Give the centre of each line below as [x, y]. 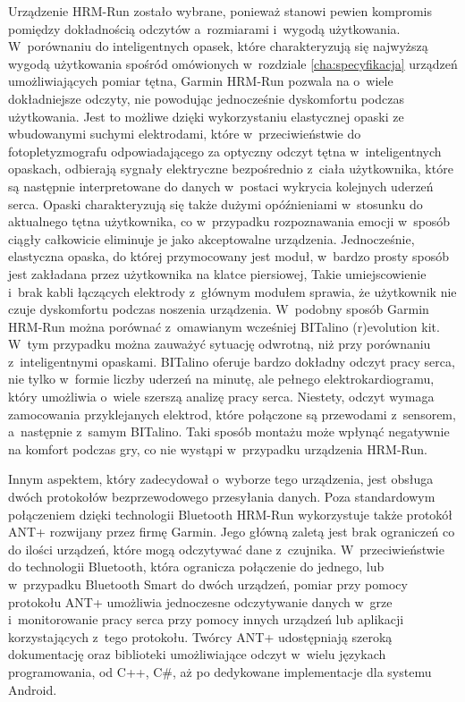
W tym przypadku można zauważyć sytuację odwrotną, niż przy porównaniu [220, 344]
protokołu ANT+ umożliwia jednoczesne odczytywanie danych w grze [200, 601]
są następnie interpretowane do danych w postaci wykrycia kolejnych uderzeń [221, 186]
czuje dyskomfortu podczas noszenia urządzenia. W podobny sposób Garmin [219, 309]
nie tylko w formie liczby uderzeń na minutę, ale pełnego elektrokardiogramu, [221, 379]
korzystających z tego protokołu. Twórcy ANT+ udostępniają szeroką [200, 636]
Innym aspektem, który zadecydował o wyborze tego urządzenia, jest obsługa [221, 479]
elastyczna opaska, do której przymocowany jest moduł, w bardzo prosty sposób [228, 256]
